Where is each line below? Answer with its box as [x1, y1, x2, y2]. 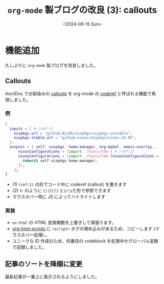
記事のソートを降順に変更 [5, 259, 82, 268]
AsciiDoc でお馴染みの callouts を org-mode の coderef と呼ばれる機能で [5, 91, 152, 96]
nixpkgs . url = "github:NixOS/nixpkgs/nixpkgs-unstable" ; [14, 131, 133, 136]
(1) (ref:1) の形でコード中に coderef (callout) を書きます [12, 182, 127, 188]
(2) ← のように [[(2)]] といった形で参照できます [12, 188, 111, 193]
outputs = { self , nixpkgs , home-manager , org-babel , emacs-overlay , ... [9, 145, 163, 150]
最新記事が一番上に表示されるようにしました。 [5, 274, 99, 280]
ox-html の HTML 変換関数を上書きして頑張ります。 [12, 220, 116, 225]
